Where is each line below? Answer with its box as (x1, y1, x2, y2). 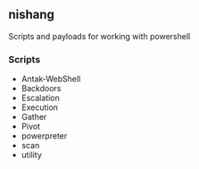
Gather (21, 112, 47, 123)
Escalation (21, 93, 60, 104)
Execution (21, 102, 59, 113)
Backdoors (21, 83, 62, 94)
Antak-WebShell (21, 73, 81, 84)
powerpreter (21, 131, 68, 141)
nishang (8, 7, 55, 22)
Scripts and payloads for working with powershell (8, 30, 191, 41)
